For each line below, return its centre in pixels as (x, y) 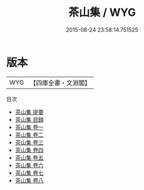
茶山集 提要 (29, 112)
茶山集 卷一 (29, 127)
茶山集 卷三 (29, 142)
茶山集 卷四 (29, 150)
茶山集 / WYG (102, 12)
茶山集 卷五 (29, 157)
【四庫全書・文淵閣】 (60, 83)
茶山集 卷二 (29, 135)
